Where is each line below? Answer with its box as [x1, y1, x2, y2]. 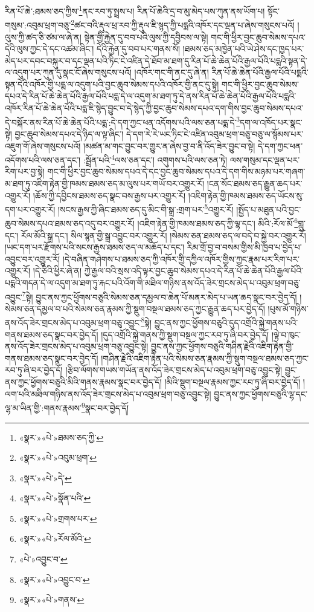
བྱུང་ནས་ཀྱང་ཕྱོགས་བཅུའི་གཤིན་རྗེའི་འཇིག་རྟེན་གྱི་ [150, 340, 294, 353]
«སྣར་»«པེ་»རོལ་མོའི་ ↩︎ [19, 532, 91, 545]
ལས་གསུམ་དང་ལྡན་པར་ [229, 153, 300, 166]
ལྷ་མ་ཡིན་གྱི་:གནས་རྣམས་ [5, 401, 82, 414]
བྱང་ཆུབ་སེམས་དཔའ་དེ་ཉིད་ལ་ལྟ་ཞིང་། [14, 127, 124, 140]
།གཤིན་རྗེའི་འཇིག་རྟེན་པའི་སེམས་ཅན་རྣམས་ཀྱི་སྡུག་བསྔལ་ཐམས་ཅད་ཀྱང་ [101, 351, 309, 364]
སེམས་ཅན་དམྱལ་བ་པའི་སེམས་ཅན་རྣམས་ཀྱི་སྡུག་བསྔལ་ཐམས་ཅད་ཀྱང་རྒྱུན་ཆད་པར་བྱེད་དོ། [5, 302, 265, 314]
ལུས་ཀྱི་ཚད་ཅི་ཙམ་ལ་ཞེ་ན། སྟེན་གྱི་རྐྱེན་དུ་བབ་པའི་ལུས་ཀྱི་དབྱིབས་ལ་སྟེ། [5, 30, 208, 43]
